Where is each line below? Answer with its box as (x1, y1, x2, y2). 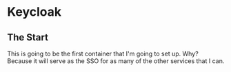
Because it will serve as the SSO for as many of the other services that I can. (7, 57, 225, 65)
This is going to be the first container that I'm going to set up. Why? (7, 49, 199, 58)
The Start (7, 32, 48, 43)
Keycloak (7, 4, 62, 20)
